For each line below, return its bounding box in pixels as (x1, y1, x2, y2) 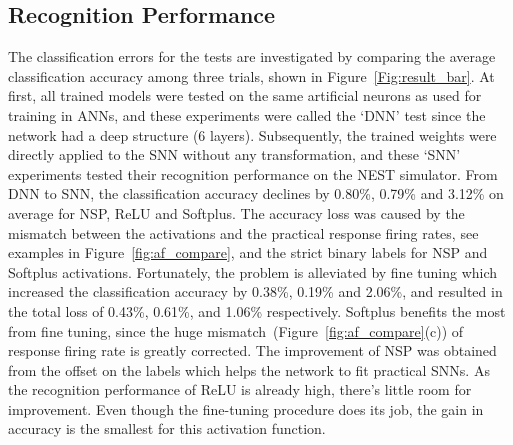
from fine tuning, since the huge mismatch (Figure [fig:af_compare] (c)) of (8, 320, 464, 341)
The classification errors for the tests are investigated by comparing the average (8, 46, 496, 67)
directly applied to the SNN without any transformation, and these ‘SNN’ (8, 144, 461, 165)
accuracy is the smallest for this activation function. (8, 418, 326, 439)
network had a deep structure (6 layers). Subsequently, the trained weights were (8, 124, 497, 145)
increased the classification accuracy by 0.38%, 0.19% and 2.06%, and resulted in (8, 281, 503, 302)
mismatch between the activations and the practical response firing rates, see (8, 222, 479, 243)
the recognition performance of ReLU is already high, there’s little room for (8, 379, 472, 400)
